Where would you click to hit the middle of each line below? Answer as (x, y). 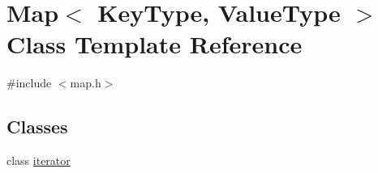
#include (29, 83)
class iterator (39, 160)
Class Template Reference (155, 44)
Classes (37, 127)
